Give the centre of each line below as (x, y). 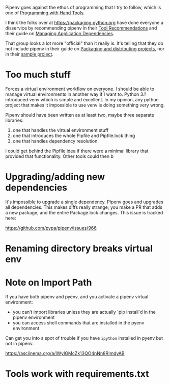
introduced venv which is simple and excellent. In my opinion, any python (82, 99)
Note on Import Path (49, 283)
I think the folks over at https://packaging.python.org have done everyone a (84, 23)
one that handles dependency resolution (55, 141)
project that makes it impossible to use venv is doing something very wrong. (85, 105)
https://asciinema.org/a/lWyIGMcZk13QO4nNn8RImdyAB (65, 353)
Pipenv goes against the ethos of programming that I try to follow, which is (83, 7)
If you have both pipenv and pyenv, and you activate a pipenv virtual (77, 297)
